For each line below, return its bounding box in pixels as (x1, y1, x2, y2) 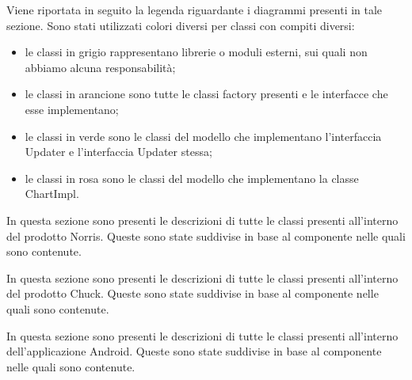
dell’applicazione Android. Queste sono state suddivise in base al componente (6, 343, 382, 359)
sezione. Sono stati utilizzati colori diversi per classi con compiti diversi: (6, 17, 355, 33)
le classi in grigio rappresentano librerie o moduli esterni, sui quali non (25, 44, 368, 60)
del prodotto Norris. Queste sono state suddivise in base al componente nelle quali (6, 227, 406, 244)
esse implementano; (25, 101, 119, 117)
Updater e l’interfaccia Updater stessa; (25, 143, 212, 160)
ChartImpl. (25, 185, 79, 202)
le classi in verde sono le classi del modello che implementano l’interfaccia (25, 127, 382, 144)
